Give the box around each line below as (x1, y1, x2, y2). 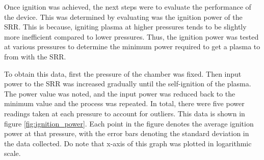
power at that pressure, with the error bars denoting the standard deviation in (4, 128, 249, 139)
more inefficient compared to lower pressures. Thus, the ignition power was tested (4, 31, 259, 42)
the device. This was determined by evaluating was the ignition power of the (4, 11, 243, 22)
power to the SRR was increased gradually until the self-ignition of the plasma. (4, 78, 251, 89)
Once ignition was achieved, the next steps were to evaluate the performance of (4, 2, 251, 12)
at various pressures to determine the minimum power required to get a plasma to (4, 41, 260, 52)
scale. (4, 148, 21, 158)
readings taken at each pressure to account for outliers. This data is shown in (4, 108, 245, 118)
